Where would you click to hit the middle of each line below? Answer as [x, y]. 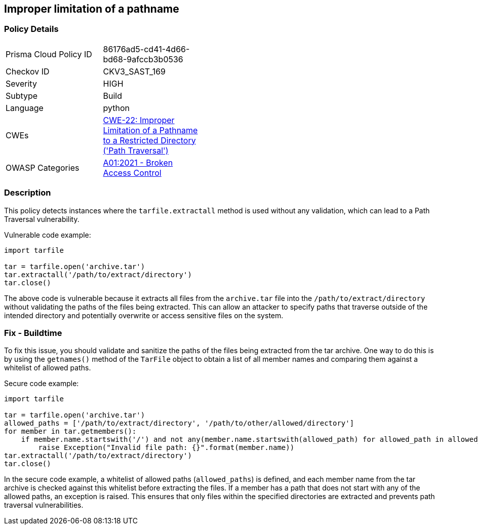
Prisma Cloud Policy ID [49, 54]
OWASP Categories [43, 167]
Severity [21, 83]
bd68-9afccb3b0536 [143, 59]
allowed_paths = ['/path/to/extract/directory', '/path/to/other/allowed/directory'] [179, 423]
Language [25, 108]
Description [28, 193]
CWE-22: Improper [139, 120]
